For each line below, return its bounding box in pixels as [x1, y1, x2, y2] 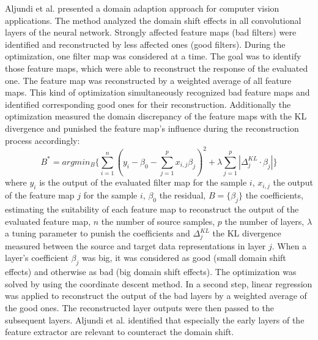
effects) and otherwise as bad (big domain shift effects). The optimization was [5, 265, 297, 278]
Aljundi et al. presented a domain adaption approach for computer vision [5, 2, 279, 14]
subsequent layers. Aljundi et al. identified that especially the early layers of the [5, 313, 305, 326]
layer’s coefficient [5, 251, 68, 264]
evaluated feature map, [5, 214, 91, 227]
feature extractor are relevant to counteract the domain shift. [5, 325, 234, 338]
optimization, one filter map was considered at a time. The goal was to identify [5, 50, 301, 62]
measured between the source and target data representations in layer [5, 239, 266, 252]
